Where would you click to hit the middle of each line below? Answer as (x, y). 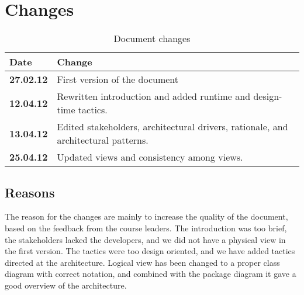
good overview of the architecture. (66, 285)
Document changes (152, 39)
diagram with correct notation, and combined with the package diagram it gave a (151, 274)
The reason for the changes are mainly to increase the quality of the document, (146, 216)
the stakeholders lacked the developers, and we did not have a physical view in (145, 239)
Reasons (30, 192)
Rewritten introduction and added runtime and (154, 96)
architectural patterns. (103, 140)
